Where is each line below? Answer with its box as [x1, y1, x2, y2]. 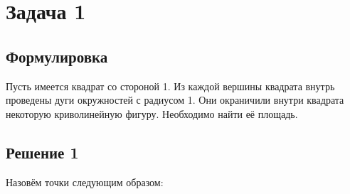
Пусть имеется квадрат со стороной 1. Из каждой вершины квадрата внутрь [6, 78, 335, 93]
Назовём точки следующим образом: [6, 174, 164, 189]
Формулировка [6, 45, 108, 67]
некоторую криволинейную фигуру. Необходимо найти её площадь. [6, 106, 298, 121]
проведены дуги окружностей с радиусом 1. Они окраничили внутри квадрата [6, 92, 344, 107]
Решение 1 [6, 141, 79, 163]
